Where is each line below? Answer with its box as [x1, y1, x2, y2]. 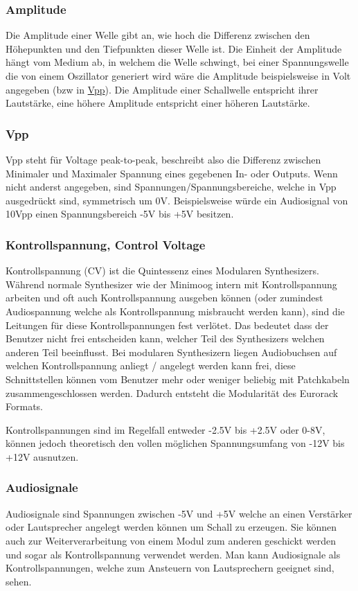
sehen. [6, 574, 32, 588]
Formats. [6, 399, 43, 414]
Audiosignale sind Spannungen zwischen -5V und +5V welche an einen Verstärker [6, 506, 352, 520]
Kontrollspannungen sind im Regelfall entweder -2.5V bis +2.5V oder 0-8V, [6, 422, 325, 436]
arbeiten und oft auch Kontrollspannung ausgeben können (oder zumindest [6, 290, 323, 305]
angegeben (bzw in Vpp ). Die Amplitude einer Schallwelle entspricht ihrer [6, 82, 319, 96]
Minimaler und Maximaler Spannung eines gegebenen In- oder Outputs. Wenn [6, 166, 338, 180]
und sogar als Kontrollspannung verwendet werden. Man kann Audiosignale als [6, 547, 341, 561]
